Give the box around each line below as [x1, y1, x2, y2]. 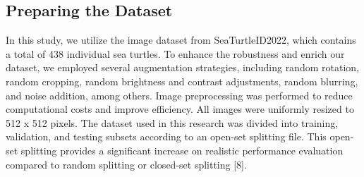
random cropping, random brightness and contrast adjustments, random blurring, [6, 73, 358, 88]
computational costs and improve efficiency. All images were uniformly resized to [6, 102, 354, 116]
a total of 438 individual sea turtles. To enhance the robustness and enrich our [6, 46, 345, 61]
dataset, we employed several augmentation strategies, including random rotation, [6, 60, 359, 75]
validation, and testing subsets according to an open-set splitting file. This [6, 129, 327, 144]
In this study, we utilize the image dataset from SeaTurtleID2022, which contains [6, 32, 356, 47]
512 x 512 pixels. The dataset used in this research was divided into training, [6, 115, 339, 130]
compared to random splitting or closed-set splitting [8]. [6, 157, 247, 171]
